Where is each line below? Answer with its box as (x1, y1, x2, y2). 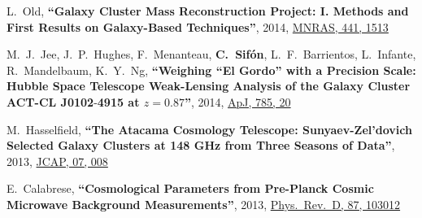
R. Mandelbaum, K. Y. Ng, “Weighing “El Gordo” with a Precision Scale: (7, 61, 416, 78)
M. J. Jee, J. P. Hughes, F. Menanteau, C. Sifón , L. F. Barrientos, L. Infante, (7, 46, 416, 63)
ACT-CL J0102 (7, 93, 94, 110)
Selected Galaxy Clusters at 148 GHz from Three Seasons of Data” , (7, 137, 395, 154)
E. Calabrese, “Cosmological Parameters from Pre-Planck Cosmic (7, 180, 374, 197)
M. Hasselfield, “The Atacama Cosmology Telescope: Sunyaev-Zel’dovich (7, 120, 412, 137)
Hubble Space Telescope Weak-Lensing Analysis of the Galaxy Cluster (7, 77, 411, 94)
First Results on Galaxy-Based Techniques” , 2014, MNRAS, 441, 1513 (7, 18, 389, 35)
